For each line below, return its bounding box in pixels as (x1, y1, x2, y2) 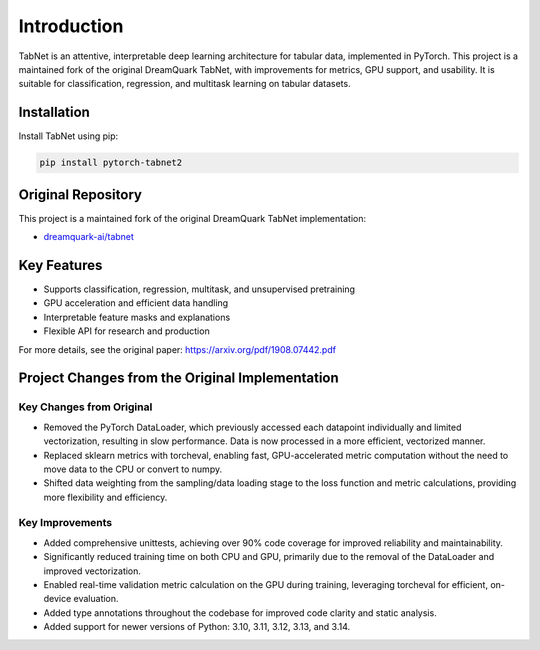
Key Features (18, 256, 103, 274)
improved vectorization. (43, 565, 142, 577)
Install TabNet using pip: (18, 130, 119, 142)
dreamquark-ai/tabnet (43, 231, 135, 243)
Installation (18, 104, 90, 121)
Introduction (18, 15, 124, 37)
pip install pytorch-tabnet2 (39, 157, 183, 169)
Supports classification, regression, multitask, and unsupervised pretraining (43, 283, 355, 295)
